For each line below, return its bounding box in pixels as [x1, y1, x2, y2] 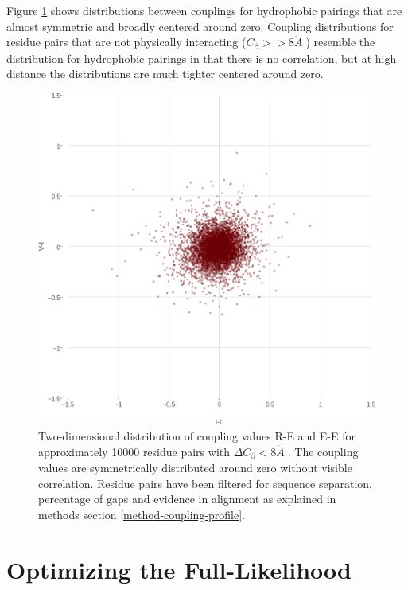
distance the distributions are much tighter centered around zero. [6, 65, 324, 82]
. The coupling [287, 443, 359, 459]
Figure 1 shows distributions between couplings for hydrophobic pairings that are [6, 2, 402, 18]
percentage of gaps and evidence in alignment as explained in [38, 490, 336, 507]
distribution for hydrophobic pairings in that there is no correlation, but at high [6, 49, 397, 66]
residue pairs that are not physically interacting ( [6, 33, 247, 50]
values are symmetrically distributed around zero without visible [38, 459, 352, 476]
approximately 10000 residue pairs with [38, 443, 231, 459]
